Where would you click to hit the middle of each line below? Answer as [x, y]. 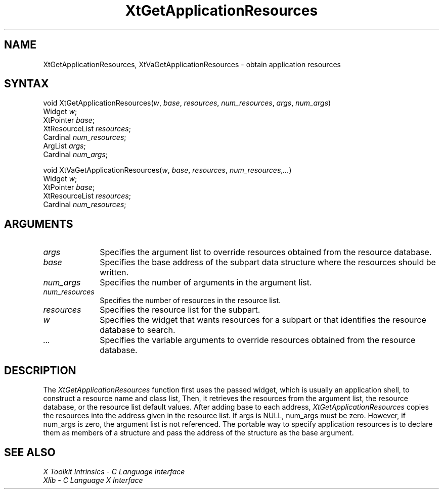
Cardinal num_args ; [76, 155]
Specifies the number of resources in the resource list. [190, 301]
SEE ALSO [30, 452]
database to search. [138, 330]
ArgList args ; [64, 146]
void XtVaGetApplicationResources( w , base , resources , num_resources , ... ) [167, 170]
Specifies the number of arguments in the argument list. [206, 283]
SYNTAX [27, 84]
